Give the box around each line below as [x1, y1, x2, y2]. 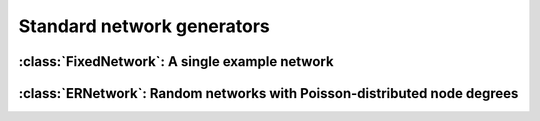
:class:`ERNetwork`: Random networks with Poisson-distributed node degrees [18, 85, 519, 102]
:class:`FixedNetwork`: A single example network [18, 53, 334, 70]
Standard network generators [18, 15, 270, 37]
